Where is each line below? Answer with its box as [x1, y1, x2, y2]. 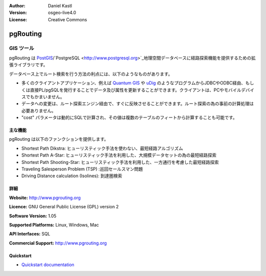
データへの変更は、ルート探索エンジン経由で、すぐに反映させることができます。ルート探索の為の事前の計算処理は [21, 101, 254, 107]
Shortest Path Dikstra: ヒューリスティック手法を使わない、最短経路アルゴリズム [21, 145, 183, 151]
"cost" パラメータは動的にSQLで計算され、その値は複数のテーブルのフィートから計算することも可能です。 [21, 115, 237, 120]
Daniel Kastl [48, 3, 72, 8]
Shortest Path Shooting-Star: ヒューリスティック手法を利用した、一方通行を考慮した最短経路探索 [21, 159, 219, 165]
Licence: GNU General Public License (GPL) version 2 [9, 204, 119, 210]
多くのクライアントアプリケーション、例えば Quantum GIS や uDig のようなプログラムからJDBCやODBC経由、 [21, 80, 246, 86]
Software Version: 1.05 [9, 213, 57, 219]
